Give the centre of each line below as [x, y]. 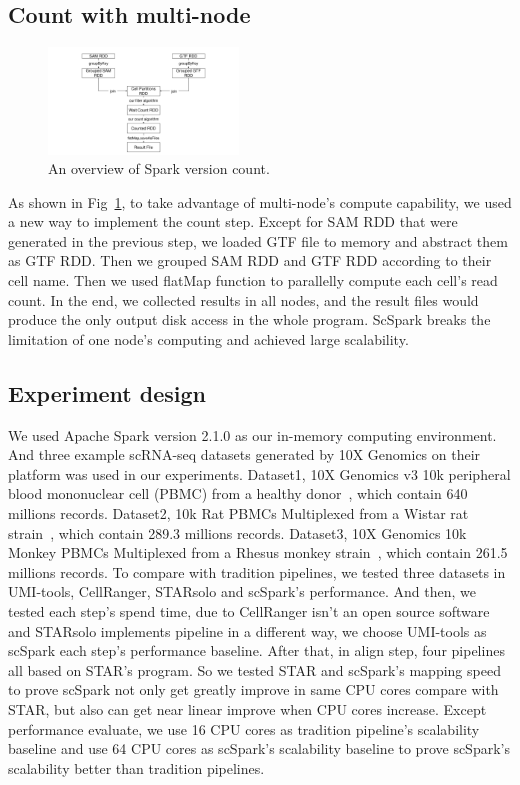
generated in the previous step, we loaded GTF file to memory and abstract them [258, 240]
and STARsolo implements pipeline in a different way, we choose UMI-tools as [247, 630]
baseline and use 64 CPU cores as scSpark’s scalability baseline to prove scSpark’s [259, 748]
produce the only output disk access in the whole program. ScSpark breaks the [249, 319]
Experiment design [107, 392]
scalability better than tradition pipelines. [136, 767]
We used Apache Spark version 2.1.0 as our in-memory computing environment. [252, 434]
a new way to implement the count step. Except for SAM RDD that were [233, 221]
